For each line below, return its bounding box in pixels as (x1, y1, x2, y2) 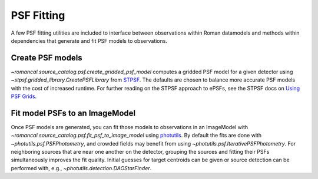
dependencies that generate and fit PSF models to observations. (11, 37, 168, 44)
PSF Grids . (11, 93, 37, 100)
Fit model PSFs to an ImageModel (11, 108, 136, 118)
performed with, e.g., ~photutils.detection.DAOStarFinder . (11, 164, 152, 171)
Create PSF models (11, 53, 82, 63)
